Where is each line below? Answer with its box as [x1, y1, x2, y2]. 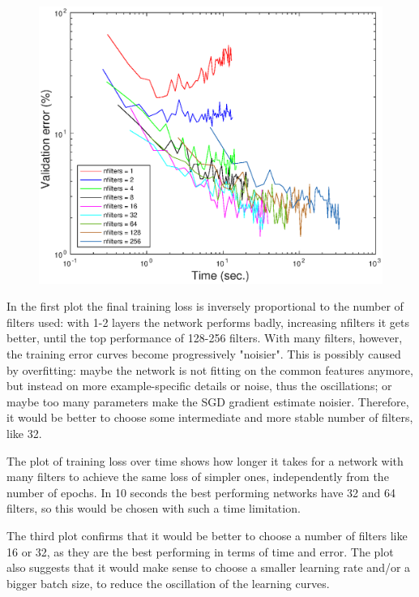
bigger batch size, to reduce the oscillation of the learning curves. [6, 574, 330, 591]
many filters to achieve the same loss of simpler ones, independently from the [6, 468, 389, 485]
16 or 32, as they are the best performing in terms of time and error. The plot [6, 543, 394, 560]
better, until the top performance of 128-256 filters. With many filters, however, [6, 329, 403, 346]
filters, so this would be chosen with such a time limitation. [6, 500, 301, 517]
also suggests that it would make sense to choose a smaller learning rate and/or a [6, 559, 411, 576]
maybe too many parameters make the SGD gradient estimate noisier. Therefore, [6, 393, 409, 410]
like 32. [6, 424, 42, 441]
